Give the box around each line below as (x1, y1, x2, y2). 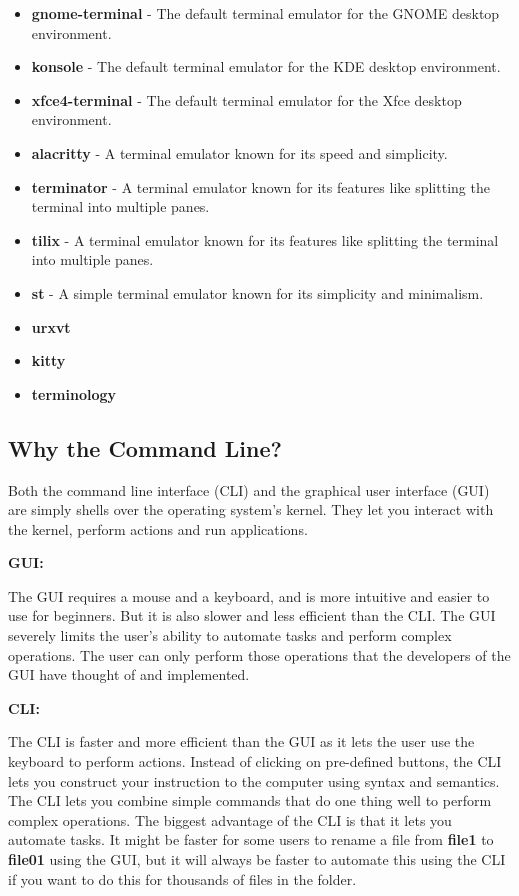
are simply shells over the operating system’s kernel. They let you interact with (8, 499, 494, 520)
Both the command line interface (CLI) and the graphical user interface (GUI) (8, 479, 490, 500)
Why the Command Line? (8, 432, 282, 463)
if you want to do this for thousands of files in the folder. (8, 868, 357, 889)
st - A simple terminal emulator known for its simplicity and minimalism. (31, 282, 484, 303)
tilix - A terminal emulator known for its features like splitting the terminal (31, 229, 499, 250)
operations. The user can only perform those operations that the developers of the (8, 644, 511, 665)
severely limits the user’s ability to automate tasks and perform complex (8, 625, 452, 646)
